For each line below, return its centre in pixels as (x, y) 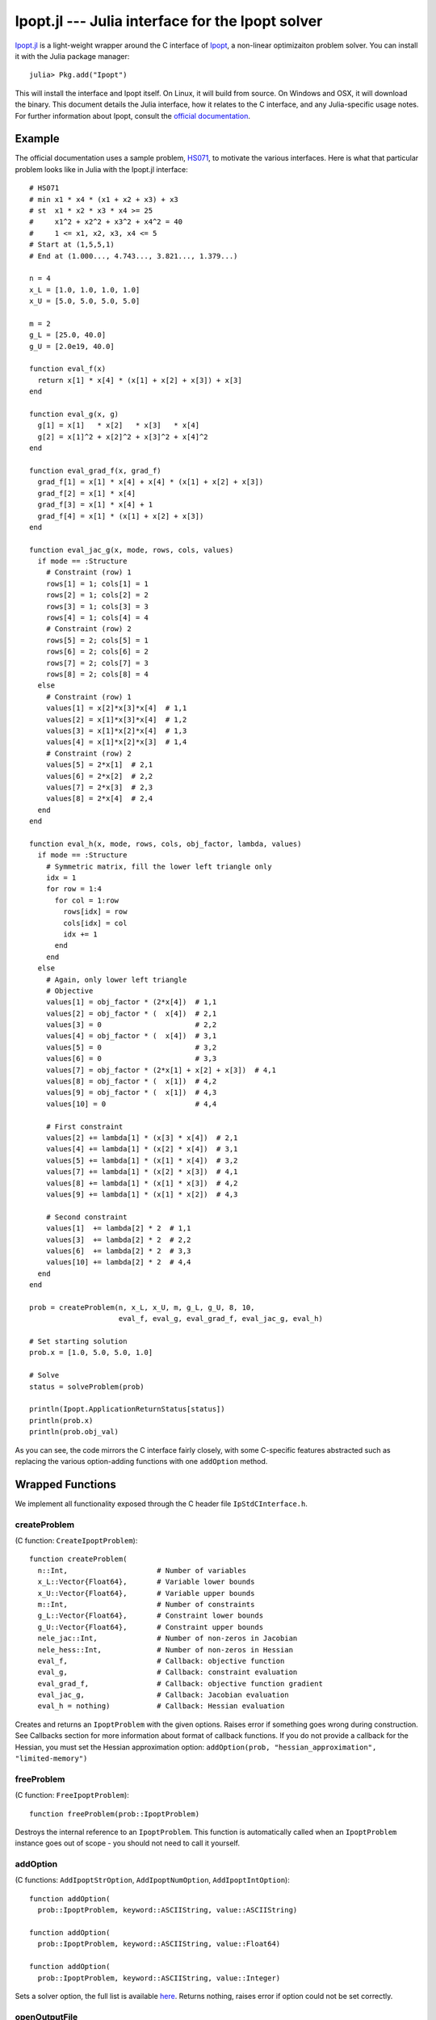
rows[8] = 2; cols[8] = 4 (97, 674)
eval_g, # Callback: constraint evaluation (168, 1672)
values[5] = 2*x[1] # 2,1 (99, 765)
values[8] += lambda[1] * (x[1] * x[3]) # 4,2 (142, 1183)
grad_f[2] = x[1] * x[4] (87, 493)
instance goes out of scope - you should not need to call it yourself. (127, 1843)
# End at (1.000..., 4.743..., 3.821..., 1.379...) (134, 256)
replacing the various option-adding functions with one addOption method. (141, 1461)
